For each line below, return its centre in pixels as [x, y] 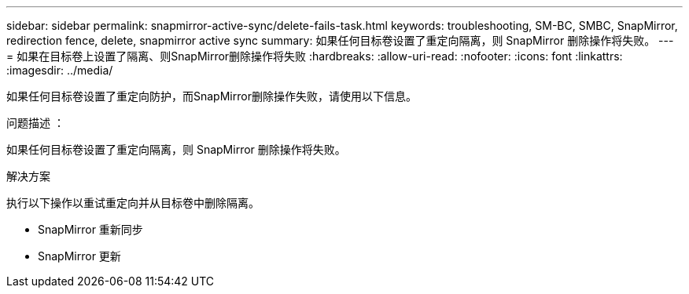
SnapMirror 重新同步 [90, 229]
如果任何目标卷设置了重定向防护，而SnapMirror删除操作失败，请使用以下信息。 [212, 96]
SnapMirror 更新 [79, 256]
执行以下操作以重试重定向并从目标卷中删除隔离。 [133, 203]
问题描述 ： [35, 123]
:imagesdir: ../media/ [60, 70]
